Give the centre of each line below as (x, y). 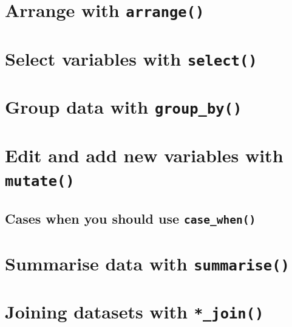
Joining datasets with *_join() (134, 312)
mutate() (40, 181)
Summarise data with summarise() (147, 263)
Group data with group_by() (124, 107)
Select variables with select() (131, 58)
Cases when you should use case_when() (131, 218)
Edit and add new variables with (144, 155)
